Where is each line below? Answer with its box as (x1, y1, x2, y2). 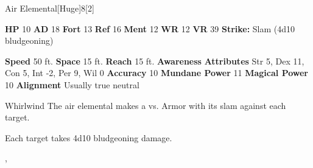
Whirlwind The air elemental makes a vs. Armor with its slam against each (5, 99, 286, 111)
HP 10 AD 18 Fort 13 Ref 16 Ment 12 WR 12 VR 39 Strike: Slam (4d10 (5, 22, 295, 35)
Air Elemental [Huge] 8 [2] (5, 2, 94, 14)
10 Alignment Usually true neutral (5, 78, 139, 91)
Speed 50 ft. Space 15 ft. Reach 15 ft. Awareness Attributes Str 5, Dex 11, (5, 54, 304, 67)
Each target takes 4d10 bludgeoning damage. (5, 131, 172, 144)
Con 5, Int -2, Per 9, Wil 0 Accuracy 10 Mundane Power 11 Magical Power (5, 66, 308, 79)
